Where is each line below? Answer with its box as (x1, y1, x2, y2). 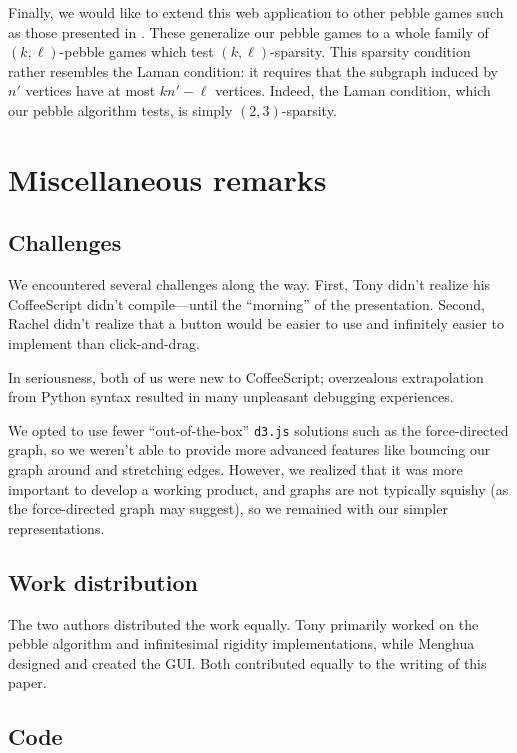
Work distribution (8, 566, 198, 597)
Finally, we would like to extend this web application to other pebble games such (8, 2, 504, 22)
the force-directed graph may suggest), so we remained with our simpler (8, 498, 448, 519)
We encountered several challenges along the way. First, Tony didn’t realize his (8, 274, 491, 295)
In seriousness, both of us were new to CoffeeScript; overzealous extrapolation (8, 366, 484, 387)
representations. (8, 517, 105, 538)
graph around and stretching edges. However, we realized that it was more (8, 458, 463, 479)
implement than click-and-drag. (8, 332, 200, 353)
